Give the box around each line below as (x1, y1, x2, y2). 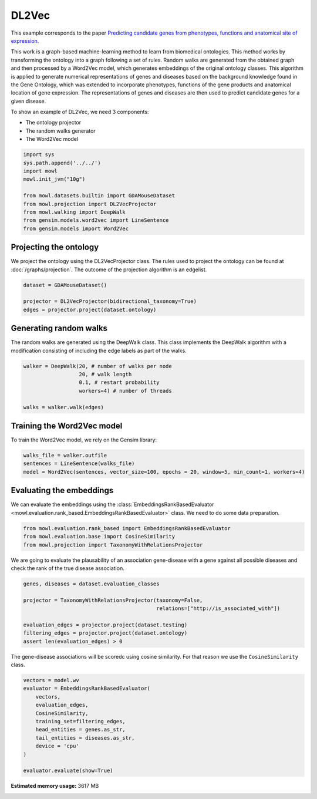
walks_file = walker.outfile (23, 452, 107, 459)
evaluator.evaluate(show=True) (23, 767, 114, 774)
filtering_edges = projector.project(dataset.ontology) (23, 630, 188, 636)
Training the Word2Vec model (11, 421, 123, 431)
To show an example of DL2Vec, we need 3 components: (11, 109, 149, 116)
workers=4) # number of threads (79, 387, 173, 394)
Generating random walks (11, 323, 108, 333)
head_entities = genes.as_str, (35, 726, 126, 733)
